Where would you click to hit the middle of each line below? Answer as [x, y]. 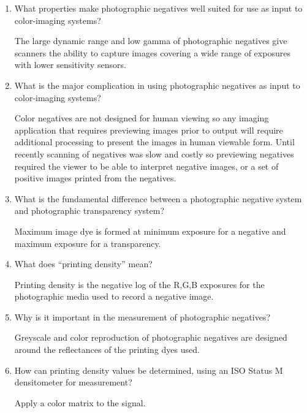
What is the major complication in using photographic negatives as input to [157, 85]
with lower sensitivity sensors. [70, 65]
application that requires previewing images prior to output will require [149, 130]
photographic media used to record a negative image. [114, 296]
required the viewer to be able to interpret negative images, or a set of [146, 166]
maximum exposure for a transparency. [88, 243]
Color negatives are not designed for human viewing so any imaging [142, 118]
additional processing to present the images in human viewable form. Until [154, 142]
